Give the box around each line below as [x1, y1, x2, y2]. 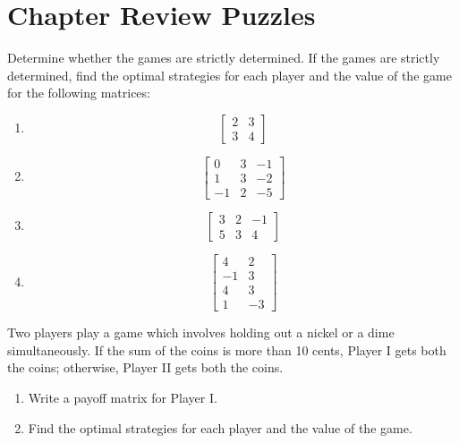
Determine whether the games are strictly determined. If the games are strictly [7, 48, 440, 67]
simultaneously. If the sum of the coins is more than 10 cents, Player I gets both [7, 340, 446, 359]
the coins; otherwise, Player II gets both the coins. [7, 358, 284, 377]
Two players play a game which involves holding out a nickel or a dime [7, 323, 395, 342]
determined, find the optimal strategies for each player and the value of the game [7, 65, 452, 84]
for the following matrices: [7, 83, 150, 102]
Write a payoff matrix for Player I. [28, 388, 217, 406]
